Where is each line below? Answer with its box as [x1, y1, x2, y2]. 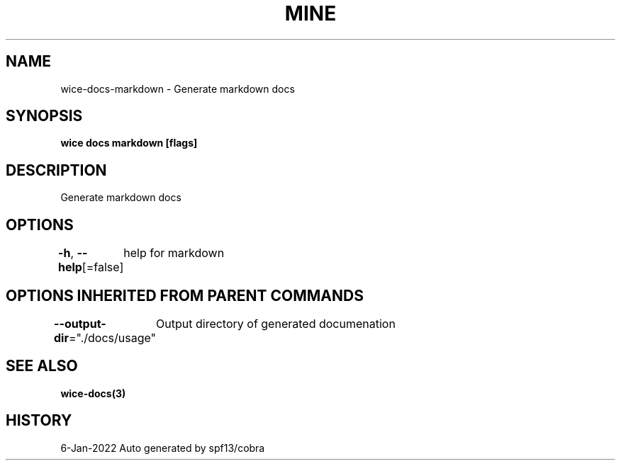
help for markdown [123, 246, 225, 261]
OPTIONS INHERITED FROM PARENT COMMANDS [6, 286, 364, 305]
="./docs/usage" [68, 330, 157, 345]
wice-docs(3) [60, 387, 126, 399]
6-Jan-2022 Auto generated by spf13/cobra [60, 441, 265, 454]
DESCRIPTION [6, 161, 107, 179]
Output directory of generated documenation [156, 316, 396, 331]
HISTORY [6, 411, 72, 430]
